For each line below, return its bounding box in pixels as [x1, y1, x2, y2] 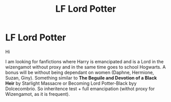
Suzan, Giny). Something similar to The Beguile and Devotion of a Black [5, 74, 157, 81]
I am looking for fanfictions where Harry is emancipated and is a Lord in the [5, 58, 164, 64]
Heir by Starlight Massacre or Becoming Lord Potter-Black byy [5, 80, 137, 86]
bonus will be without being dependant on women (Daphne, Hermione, [5, 69, 154, 75]
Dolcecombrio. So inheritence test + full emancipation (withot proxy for [5, 85, 155, 92]
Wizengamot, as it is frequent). [5, 91, 70, 97]
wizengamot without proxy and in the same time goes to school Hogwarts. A [5, 64, 166, 70]
